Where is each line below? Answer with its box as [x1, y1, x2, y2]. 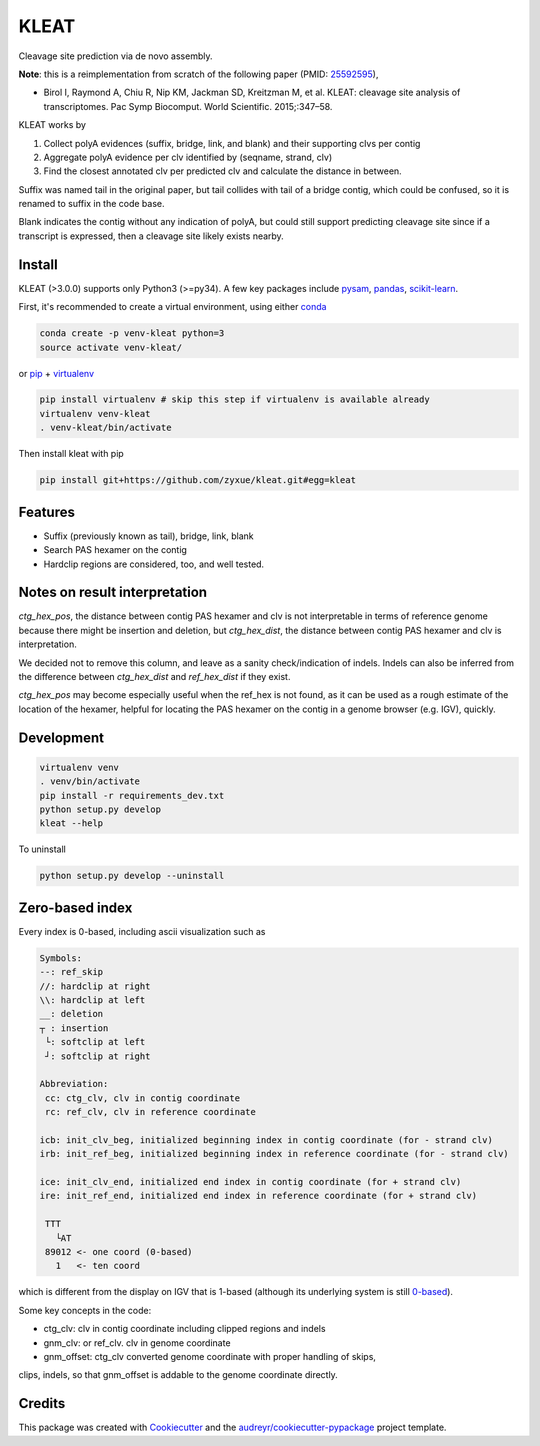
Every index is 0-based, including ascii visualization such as [18, 925, 266, 937]
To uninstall [18, 843, 67, 855]
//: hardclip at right [39, 980, 151, 992]
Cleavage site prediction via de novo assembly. [18, 50, 213, 62]
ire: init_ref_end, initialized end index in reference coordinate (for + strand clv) [39, 1190, 478, 1202]
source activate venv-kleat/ [39, 341, 183, 353]
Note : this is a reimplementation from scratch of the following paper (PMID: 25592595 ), [18, 68, 379, 80]
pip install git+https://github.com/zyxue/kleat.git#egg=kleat [39, 475, 357, 486]
